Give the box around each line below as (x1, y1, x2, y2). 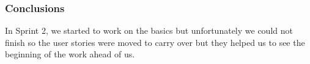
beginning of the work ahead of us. (5, 48, 135, 60)
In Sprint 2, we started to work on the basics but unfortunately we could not (5, 24, 293, 37)
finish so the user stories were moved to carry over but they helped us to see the (5, 36, 305, 48)
